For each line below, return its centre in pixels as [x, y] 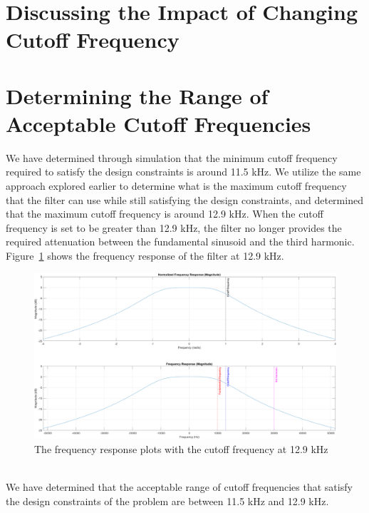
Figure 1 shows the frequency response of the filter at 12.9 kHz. [145, 256]
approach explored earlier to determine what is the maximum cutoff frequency [176, 186]
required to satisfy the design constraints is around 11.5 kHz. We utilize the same [183, 172]
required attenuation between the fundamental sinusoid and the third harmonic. [180, 242]
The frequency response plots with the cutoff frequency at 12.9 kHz [181, 448]
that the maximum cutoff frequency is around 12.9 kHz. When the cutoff [165, 214]
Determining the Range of [137, 95]
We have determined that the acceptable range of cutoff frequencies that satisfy [179, 487]
